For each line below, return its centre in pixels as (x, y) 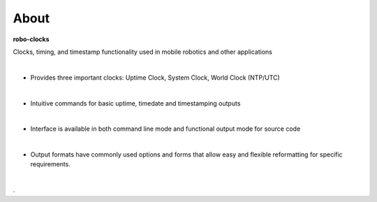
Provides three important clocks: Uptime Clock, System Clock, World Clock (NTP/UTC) (155, 78)
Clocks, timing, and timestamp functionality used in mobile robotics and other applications (142, 52)
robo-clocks (31, 39)
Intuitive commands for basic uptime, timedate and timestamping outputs (135, 103)
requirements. (51, 164)
